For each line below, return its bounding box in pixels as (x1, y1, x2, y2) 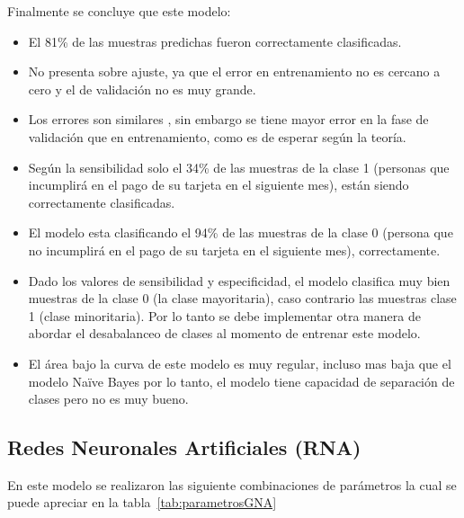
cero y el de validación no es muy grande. (28, 79, 256, 98)
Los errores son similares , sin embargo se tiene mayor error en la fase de (28, 110, 429, 129)
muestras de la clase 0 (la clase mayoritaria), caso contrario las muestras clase (28, 289, 457, 308)
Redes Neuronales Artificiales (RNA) (7, 433, 361, 461)
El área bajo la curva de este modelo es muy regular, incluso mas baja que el (28, 353, 451, 372)
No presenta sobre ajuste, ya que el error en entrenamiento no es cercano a (28, 62, 441, 81)
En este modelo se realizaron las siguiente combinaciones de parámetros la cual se (7, 475, 457, 494)
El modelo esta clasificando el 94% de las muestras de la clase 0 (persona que (28, 223, 453, 242)
